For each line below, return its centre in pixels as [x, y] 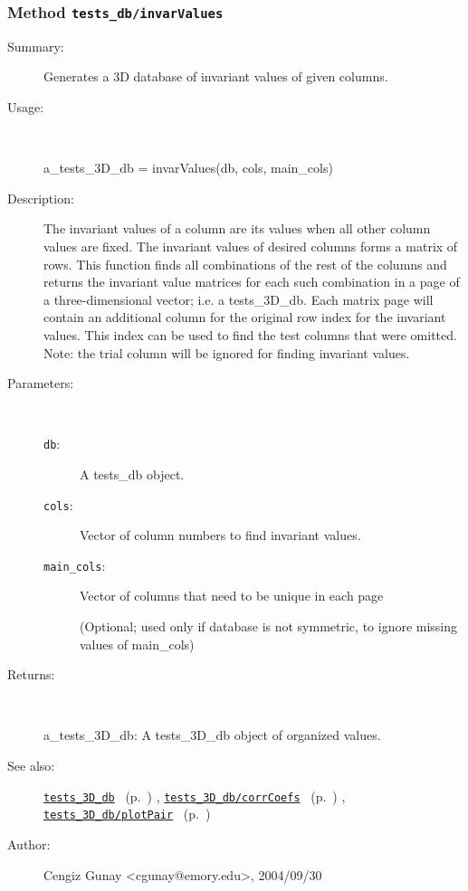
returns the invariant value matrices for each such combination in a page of [252, 282]
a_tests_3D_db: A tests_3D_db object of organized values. [212, 735]
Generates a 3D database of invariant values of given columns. [216, 76]
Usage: [26, 106]
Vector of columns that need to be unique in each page [232, 596]
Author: [29, 844]
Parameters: [41, 383]
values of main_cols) [137, 644]
